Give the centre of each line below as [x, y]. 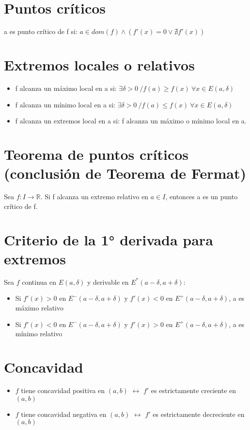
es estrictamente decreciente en [199, 414]
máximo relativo [39, 308]
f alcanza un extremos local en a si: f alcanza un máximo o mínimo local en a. [131, 121]
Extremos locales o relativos [99, 65]
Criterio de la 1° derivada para [109, 239]
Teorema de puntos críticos [96, 154]
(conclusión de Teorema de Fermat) [125, 173]
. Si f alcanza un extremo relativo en [94, 197]
